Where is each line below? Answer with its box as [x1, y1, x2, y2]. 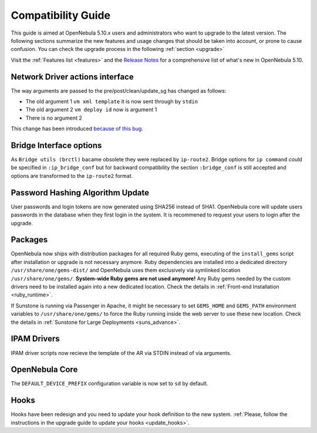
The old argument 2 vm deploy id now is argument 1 [25, 106, 157, 113]
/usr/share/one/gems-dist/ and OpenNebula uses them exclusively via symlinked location [11, 267, 241, 274]
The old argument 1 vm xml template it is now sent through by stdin [25, 98, 198, 105]
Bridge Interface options [11, 141, 102, 150]
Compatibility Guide [11, 9, 111, 22]
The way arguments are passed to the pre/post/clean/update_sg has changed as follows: [11, 87, 227, 94]
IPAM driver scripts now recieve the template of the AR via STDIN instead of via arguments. [11, 349, 232, 356]
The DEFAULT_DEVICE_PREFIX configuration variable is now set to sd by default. [11, 380, 208, 387]
